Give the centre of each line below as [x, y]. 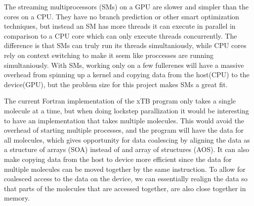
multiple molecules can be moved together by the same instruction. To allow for [125, 169]
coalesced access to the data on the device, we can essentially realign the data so [126, 179]
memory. [17, 198]
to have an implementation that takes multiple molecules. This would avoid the [124, 120]
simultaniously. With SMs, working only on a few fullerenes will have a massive [124, 65]
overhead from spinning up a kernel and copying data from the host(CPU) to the [127, 75]
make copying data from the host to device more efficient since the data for [118, 159]
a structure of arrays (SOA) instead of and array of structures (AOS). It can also [127, 149]
